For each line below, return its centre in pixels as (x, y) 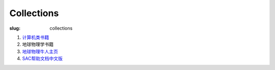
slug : (15, 28)
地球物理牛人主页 (40, 51)
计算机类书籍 (36, 37)
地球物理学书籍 (38, 44)
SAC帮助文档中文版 (43, 58)
